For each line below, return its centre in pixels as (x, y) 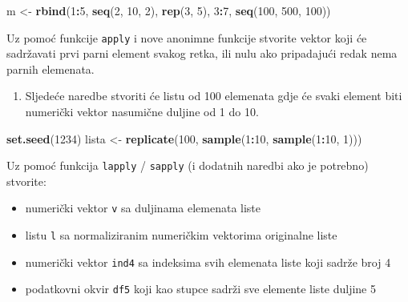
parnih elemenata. (50, 68)
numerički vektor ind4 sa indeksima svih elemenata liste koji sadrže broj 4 (208, 262)
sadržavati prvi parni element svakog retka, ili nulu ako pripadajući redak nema (202, 53)
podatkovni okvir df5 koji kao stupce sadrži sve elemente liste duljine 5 (201, 289)
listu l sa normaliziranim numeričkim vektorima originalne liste (181, 235)
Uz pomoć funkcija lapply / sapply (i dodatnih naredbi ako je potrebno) (188, 165)
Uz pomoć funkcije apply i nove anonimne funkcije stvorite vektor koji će (187, 37)
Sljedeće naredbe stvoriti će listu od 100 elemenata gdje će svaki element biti (214, 96)
